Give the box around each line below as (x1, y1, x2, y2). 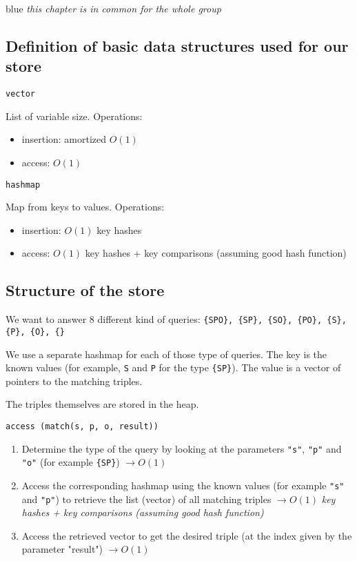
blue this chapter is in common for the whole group (6, 1, 221, 15)
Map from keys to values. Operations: (6, 199, 165, 214)
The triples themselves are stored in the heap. (6, 397, 199, 411)
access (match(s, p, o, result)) (6, 422, 159, 432)
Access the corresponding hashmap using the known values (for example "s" (21, 478, 345, 492)
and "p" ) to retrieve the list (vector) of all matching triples (21, 491, 272, 506)
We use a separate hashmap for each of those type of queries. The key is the (6, 346, 327, 361)
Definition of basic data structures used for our (6, 35, 349, 56)
